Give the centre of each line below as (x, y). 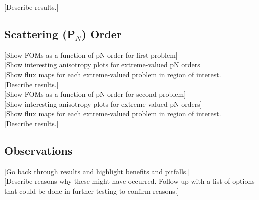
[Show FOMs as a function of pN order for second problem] (95, 94)
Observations (38, 150)
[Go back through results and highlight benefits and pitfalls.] (97, 171)
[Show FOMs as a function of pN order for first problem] (91, 54)
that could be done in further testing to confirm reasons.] (92, 191)
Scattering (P (40, 33)
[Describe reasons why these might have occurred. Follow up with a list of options (129, 181)
